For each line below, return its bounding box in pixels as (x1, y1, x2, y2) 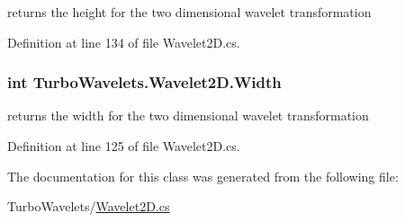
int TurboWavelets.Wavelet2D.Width (7, 71, 282, 93)
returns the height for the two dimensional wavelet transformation (7, 3, 372, 21)
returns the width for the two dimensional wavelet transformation (7, 106, 369, 125)
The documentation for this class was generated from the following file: (7, 166, 399, 185)
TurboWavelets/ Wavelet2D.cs (7, 197, 170, 216)
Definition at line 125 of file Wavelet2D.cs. (7, 137, 240, 155)
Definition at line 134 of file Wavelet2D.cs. (7, 32, 240, 51)
